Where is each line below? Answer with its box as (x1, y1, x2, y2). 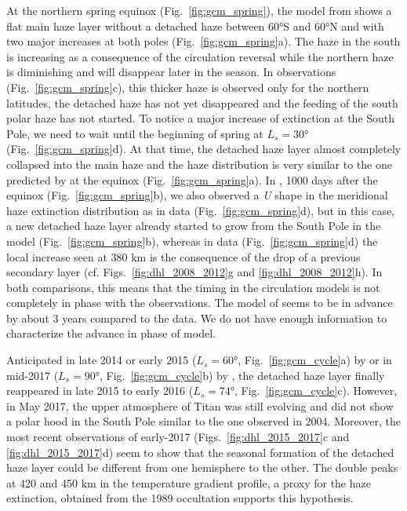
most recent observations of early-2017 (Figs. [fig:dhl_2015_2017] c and (6, 429, 350, 445)
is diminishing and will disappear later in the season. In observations (6, 64, 336, 80)
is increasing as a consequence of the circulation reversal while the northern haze (6, 48, 394, 64)
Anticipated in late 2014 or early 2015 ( (6, 352, 197, 368)
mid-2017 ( (6, 367, 59, 383)
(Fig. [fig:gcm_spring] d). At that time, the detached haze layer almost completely (6, 141, 402, 157)
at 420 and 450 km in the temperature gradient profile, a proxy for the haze (6, 474, 371, 491)
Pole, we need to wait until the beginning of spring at (6, 125, 263, 141)
